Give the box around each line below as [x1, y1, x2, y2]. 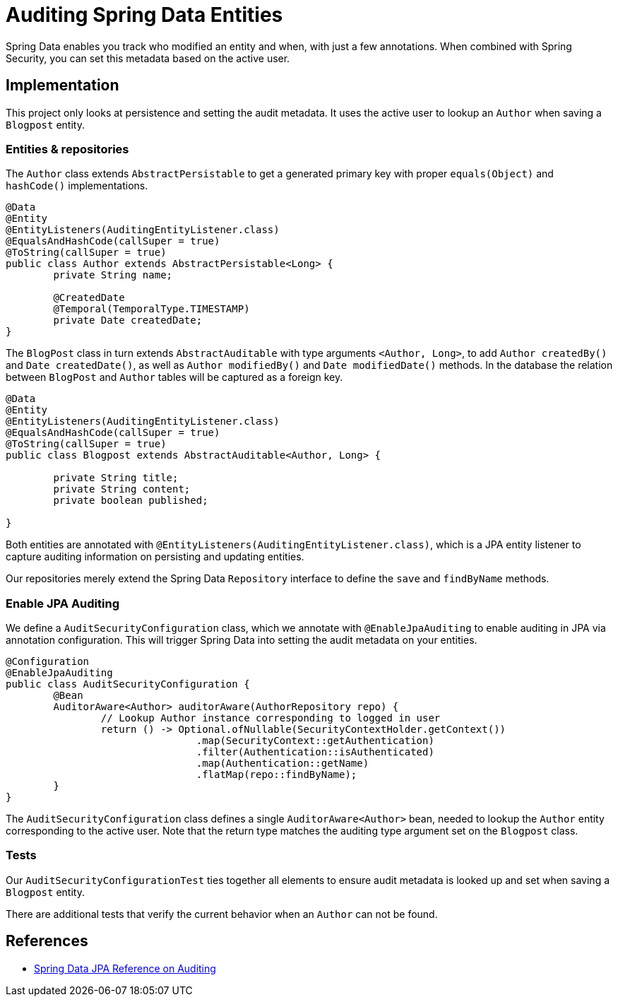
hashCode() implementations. [6, 179, 148, 192]
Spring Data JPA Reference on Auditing [34, 962, 216, 974]
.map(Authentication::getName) [196, 758, 369, 770]
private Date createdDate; [53, 314, 203, 326]
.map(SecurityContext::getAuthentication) [196, 735, 434, 747]
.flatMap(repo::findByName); [196, 769, 357, 781]
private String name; [53, 269, 173, 281]
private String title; [53, 472, 179, 484]
